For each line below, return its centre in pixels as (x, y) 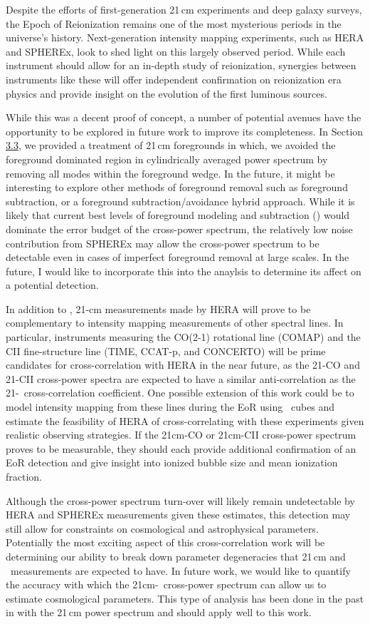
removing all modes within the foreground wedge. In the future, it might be (170, 173)
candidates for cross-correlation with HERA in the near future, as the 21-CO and (183, 365)
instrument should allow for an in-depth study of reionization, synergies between (181, 65)
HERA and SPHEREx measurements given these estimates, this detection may (178, 515)
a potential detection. (52, 285)
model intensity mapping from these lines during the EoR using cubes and (170, 407)
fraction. (24, 476)
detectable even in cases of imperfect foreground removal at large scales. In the (178, 257)
